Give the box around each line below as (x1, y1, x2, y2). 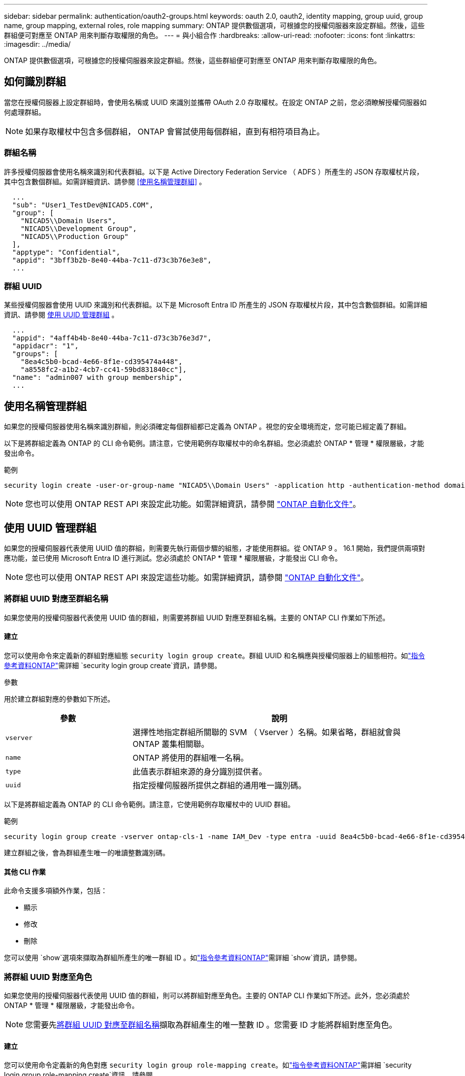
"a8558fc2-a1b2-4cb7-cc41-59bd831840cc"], (20, 366, 187, 374)
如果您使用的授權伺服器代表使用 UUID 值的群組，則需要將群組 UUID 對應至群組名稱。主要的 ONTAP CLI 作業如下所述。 (4, 613, 390, 622)
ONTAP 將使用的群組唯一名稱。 (133, 753, 249, 763)
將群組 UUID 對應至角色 (4, 972, 92, 982)
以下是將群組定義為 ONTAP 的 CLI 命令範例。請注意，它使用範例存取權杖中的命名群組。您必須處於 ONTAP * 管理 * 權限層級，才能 (4, 439, 424, 448)
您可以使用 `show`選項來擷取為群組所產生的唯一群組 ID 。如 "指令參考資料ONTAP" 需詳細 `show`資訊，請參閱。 (4, 953, 361, 962)
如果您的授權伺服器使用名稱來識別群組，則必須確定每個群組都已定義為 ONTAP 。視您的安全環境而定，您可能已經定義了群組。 (4, 422, 411, 431)
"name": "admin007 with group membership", (12, 373, 183, 382)
